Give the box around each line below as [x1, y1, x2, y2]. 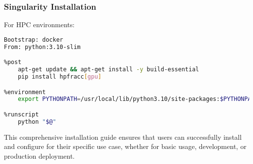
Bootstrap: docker [4, 36, 63, 43]
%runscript [4, 111, 39, 118]
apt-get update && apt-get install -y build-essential [18, 66, 199, 73]
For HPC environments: [4, 19, 75, 30]
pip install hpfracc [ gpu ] [18, 73, 102, 80]
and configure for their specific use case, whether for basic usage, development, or [4, 141, 247, 151]
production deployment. [4, 150, 75, 161]
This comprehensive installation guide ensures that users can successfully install [4, 131, 242, 142]
